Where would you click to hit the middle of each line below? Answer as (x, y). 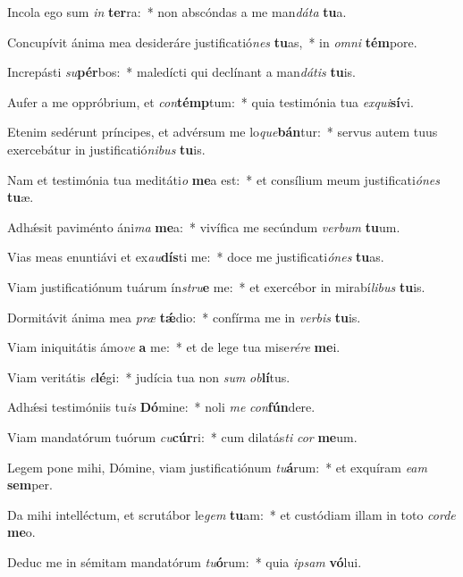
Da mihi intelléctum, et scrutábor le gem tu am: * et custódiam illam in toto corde (231, 514)
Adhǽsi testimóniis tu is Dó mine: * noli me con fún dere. (161, 407)
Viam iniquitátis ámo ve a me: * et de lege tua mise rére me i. (174, 347)
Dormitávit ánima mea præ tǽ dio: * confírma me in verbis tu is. (184, 317)
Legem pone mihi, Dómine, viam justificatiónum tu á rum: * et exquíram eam (217, 467)
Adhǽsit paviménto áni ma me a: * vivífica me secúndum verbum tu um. (204, 226)
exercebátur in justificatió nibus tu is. (106, 149)
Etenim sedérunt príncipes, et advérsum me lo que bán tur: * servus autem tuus (223, 132)
